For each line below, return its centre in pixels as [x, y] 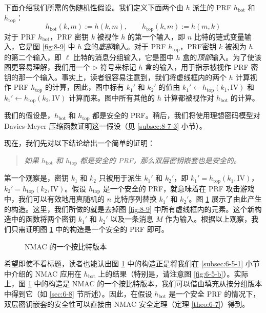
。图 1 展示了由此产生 [225, 199]
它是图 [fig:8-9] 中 [47, 46]
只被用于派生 [120, 178]
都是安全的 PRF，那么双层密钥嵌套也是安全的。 [160, 160]
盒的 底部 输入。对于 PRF [125, 46]
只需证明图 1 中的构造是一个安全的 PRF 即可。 [90, 229]
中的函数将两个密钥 [43, 219]
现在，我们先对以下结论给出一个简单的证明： [79, 143]
